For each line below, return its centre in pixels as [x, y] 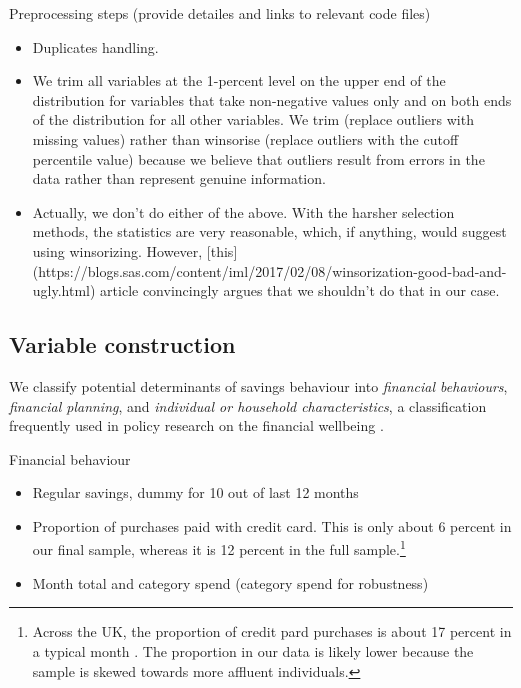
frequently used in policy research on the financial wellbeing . [196, 425]
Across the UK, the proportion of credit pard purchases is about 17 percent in [272, 631]
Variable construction [122, 344]
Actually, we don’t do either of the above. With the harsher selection [243, 211]
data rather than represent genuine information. [179, 178]
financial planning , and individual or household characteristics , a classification [248, 405]
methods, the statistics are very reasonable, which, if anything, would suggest [269, 231]
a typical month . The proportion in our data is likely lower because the [253, 650]
